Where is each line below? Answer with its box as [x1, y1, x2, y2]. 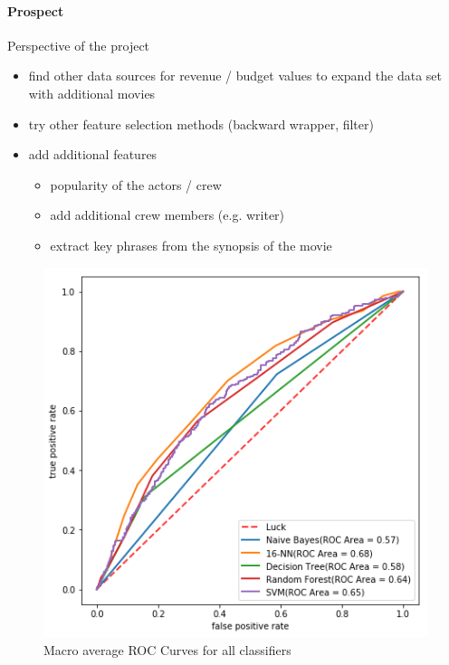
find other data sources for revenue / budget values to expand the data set [28, 66, 443, 85]
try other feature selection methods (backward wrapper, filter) [28, 114, 374, 133]
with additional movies [28, 83, 156, 102]
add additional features [28, 145, 158, 164]
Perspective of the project [7, 35, 150, 54]
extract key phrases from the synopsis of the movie [50, 235, 332, 254]
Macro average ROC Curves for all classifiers [43, 640, 291, 659]
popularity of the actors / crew [50, 175, 222, 194]
